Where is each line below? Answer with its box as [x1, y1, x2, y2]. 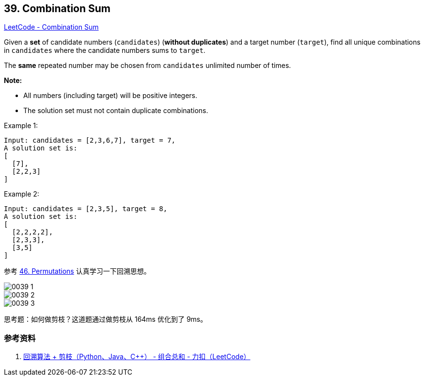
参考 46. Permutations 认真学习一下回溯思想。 [4, 267, 151, 276]
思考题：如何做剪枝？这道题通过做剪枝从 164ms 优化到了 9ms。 [4, 315, 207, 324]
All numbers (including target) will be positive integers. [23, 91, 197, 100]
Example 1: [4, 121, 38, 130]
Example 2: [4, 190, 39, 198]
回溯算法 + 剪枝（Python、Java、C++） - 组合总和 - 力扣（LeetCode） [23, 352, 251, 361]
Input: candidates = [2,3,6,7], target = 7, [4, 136, 176, 145]
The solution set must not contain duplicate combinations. [23, 106, 208, 115]
